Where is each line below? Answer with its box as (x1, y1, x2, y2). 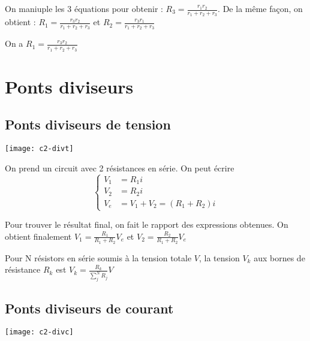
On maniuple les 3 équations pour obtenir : (5, 2, 163, 14)
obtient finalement (5, 230, 72, 242)
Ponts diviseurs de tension (5, 115, 171, 134)
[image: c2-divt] (5, 144, 74, 153)
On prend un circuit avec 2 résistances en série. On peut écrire (5, 161, 234, 174)
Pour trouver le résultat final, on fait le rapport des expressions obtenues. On (5, 218, 288, 231)
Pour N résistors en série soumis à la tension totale (5, 251, 192, 264)
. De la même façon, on (218, 2, 303, 14)
